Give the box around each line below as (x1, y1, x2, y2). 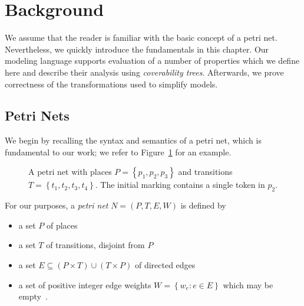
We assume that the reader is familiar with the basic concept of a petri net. (5, 31, 277, 44)
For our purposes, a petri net (5, 199, 108, 211)
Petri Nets (5, 106, 70, 125)
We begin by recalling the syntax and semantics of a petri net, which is (5, 134, 262, 147)
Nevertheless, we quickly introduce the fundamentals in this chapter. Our (5, 43, 269, 55)
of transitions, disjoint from (46, 239, 145, 251)
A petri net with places (28, 165, 112, 178)
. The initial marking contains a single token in (95, 178, 265, 191)
